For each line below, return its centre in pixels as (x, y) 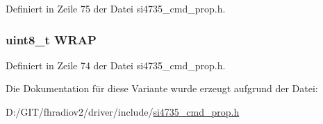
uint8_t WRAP (51, 39)
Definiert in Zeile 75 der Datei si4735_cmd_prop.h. (116, 8)
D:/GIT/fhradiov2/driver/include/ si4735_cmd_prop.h (123, 112)
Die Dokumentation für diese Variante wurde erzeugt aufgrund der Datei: (162, 88)
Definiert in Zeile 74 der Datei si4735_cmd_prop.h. (116, 65)
